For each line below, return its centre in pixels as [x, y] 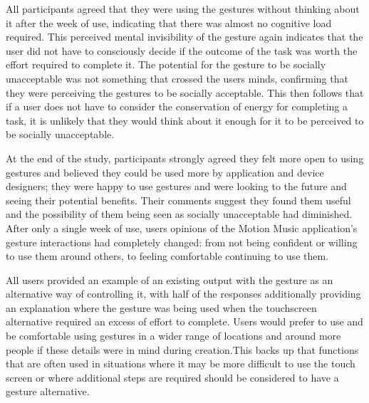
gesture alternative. [48, 391]
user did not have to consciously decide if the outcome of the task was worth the [182, 50]
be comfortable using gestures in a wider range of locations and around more [173, 336]
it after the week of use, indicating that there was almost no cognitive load [169, 22]
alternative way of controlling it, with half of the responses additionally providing [183, 294]
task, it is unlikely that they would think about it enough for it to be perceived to [185, 120]
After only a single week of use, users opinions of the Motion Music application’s [182, 227]
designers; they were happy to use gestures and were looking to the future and [176, 186]
